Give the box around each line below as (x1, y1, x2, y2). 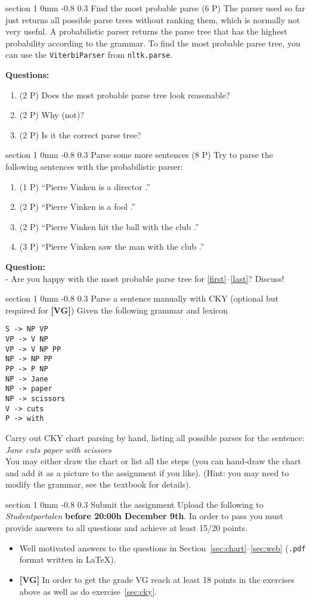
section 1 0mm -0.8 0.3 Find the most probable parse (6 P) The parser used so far (5, 2, 305, 14)
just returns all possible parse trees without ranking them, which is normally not (5, 13, 300, 26)
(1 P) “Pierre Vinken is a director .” (19, 180, 150, 193)
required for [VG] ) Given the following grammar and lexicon (5, 303, 228, 316)
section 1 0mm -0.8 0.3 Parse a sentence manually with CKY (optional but (5, 292, 279, 305)
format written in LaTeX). (19, 553, 116, 566)
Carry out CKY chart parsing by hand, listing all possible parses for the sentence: (5, 431, 305, 443)
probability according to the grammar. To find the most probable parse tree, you (5, 36, 300, 49)
